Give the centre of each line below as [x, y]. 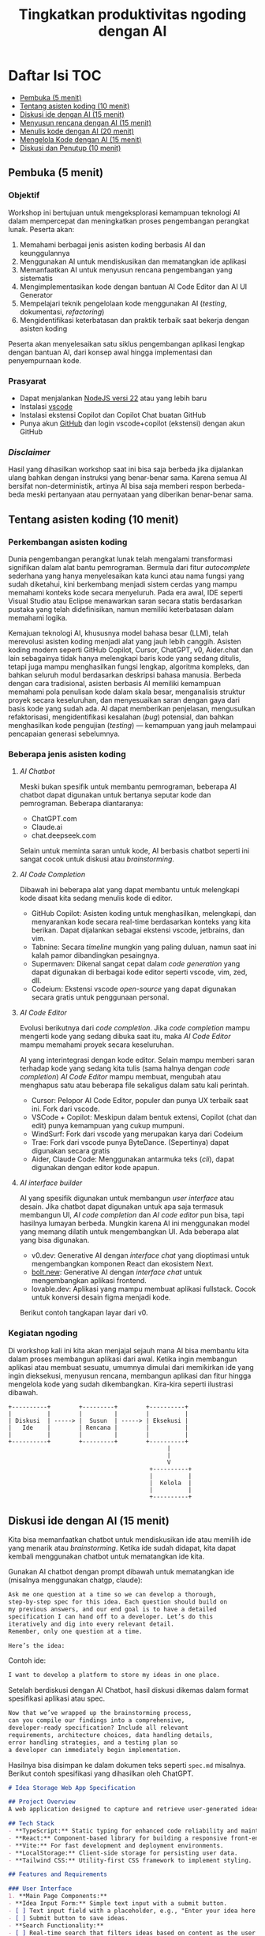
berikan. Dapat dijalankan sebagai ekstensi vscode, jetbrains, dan [138, 930]
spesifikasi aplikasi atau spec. [56, 1698]
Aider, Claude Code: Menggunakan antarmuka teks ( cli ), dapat [133, 1159]
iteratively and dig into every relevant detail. [91, 1624]
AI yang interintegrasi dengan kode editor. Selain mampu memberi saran [137, 1060]
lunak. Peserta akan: [41, 229]
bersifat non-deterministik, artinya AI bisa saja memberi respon [110, 486]
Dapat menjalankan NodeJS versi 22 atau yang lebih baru [113, 398]
